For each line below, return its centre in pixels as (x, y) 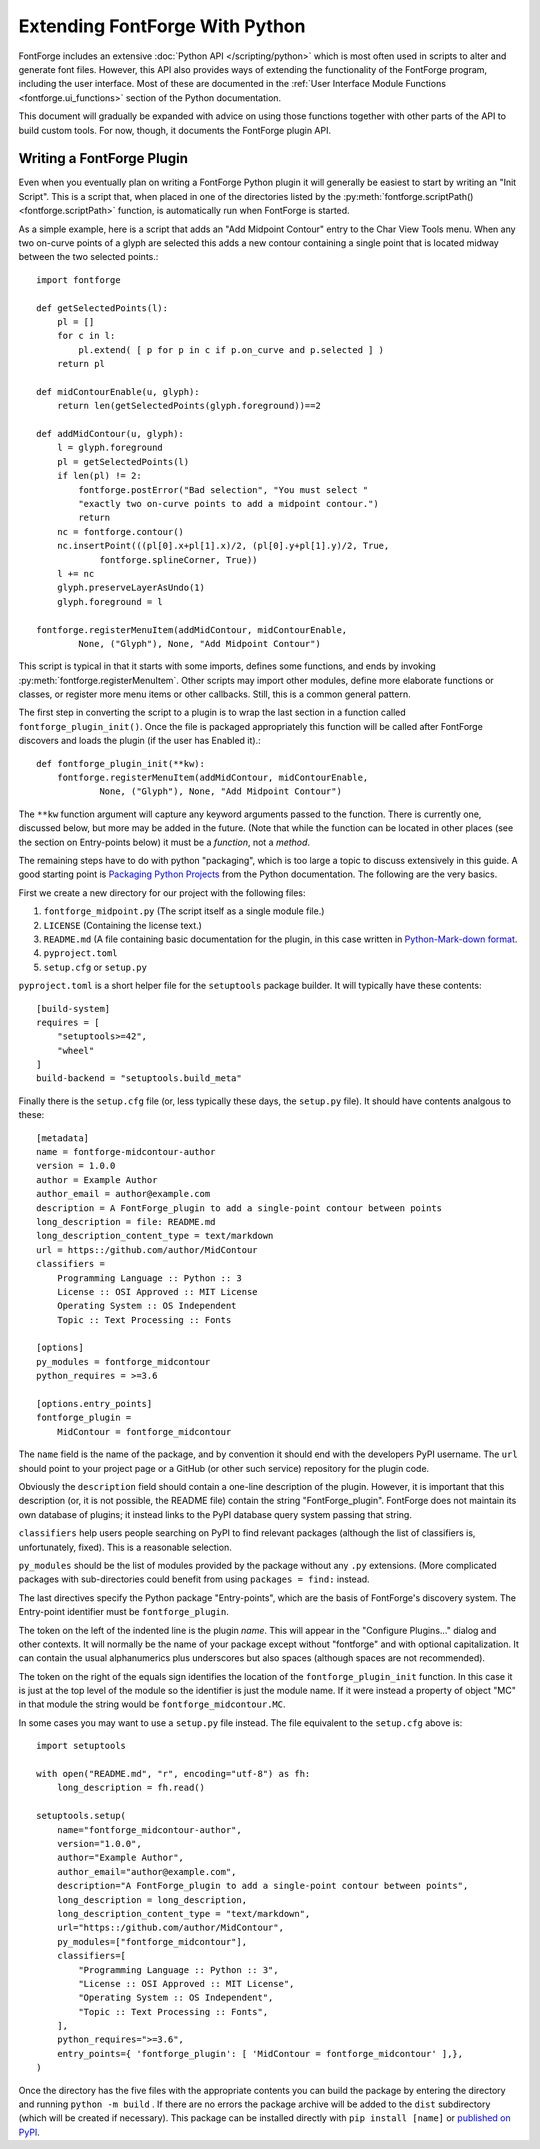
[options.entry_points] (94, 1404)
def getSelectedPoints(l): (102, 308)
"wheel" (75, 1050)
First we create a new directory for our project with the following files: (162, 892)
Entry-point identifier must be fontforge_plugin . (123, 1612)
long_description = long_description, (152, 1899)
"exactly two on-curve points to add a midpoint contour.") (228, 503)
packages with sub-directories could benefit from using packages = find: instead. (194, 1579)
